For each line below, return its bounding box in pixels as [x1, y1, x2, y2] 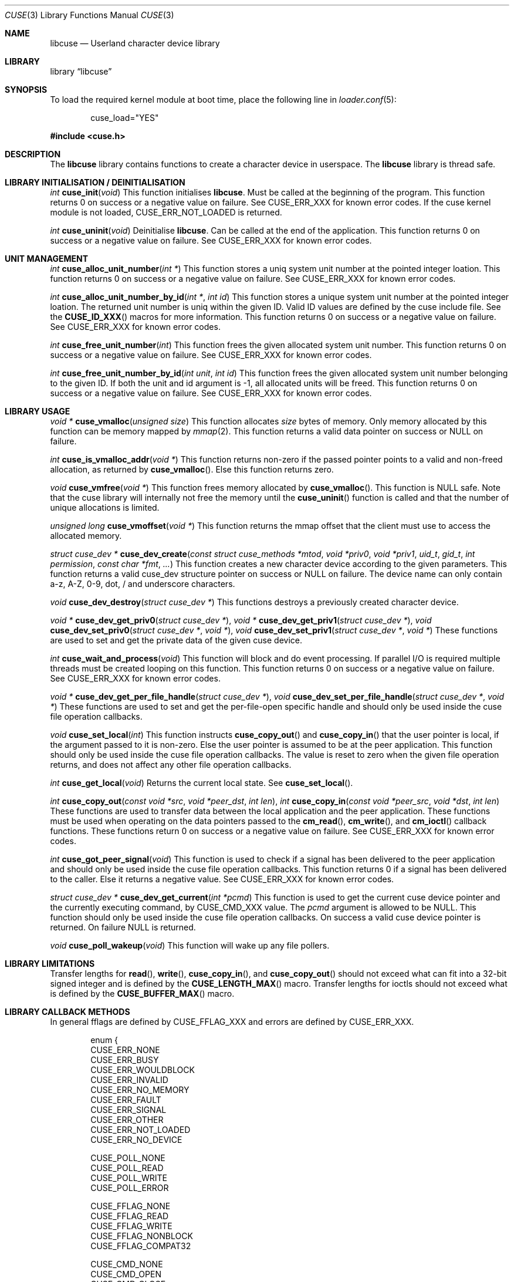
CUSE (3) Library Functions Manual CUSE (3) [5, 10, 174, 20]
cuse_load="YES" [90, 113, 159, 123]
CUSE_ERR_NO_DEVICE [90, 1135, 182, 1145]
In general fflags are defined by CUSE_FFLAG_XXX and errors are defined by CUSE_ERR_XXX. [50, 1017, 414, 1027]
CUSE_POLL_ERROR [90, 1183, 169, 1193]
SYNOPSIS [5, 85, 48, 95]
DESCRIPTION [5, 149, 61, 159]
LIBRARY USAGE [5, 406, 70, 416]
